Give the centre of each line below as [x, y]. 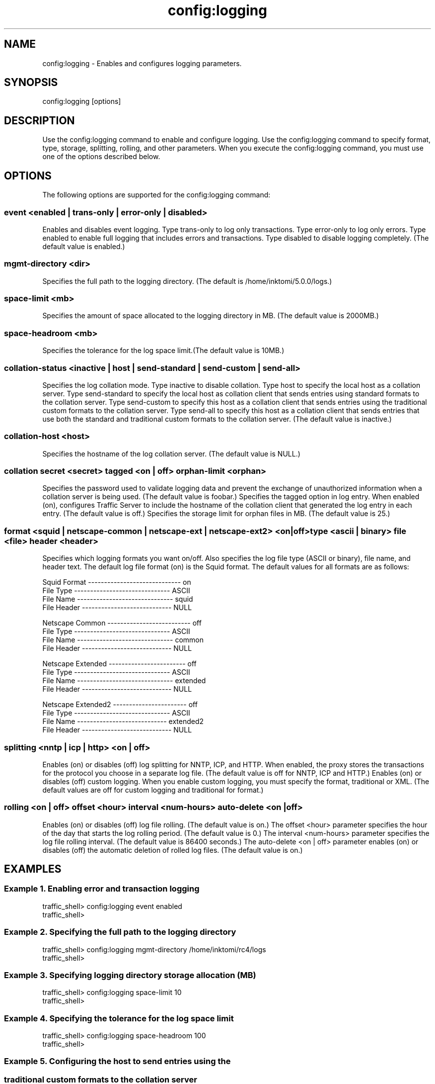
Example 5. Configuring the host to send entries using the [117, 1061]
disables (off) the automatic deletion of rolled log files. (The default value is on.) [173, 850]
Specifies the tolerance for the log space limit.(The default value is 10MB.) [163, 351]
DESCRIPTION [39, 120]
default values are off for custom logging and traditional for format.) [153, 790]
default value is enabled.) [84, 246]
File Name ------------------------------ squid [118, 599]
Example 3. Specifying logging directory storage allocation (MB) [130, 975]
